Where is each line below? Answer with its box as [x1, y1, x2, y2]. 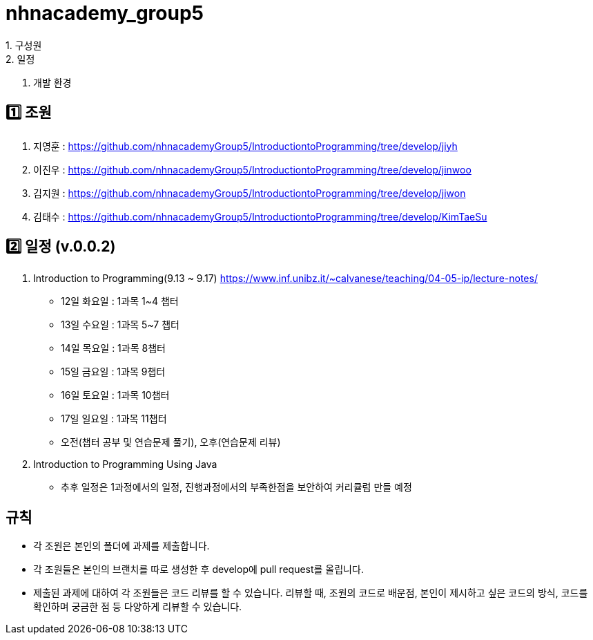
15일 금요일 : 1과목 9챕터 [61, 366, 166, 378]
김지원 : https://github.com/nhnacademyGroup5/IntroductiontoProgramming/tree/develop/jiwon [33, 187, 466, 199]
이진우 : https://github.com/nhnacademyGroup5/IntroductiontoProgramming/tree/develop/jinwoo [33, 163, 472, 176]
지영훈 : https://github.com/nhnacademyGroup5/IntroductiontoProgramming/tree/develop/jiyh [33, 140, 458, 152]
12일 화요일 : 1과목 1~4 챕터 [61, 295, 179, 308]
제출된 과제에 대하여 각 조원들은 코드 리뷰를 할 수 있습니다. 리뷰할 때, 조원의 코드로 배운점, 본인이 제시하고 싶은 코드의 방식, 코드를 [33, 587, 588, 599]
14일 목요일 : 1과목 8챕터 [61, 342, 166, 355]
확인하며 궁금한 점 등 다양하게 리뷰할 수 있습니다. [33, 601, 242, 613]
